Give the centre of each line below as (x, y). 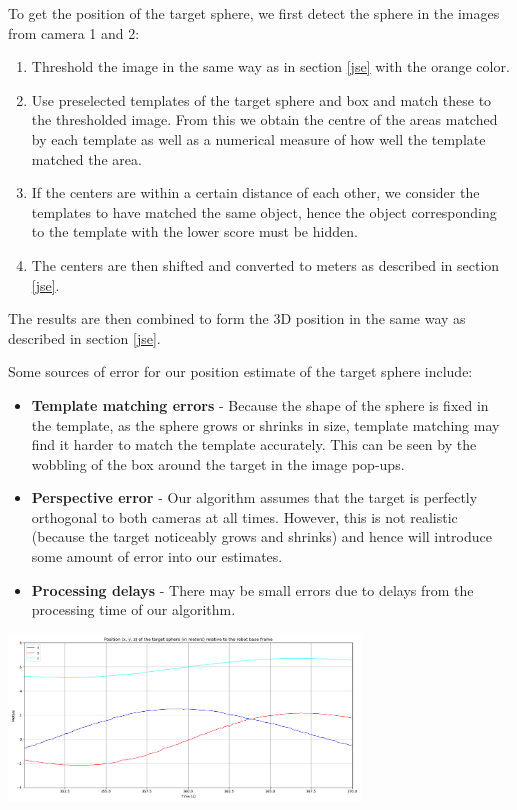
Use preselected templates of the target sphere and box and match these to (261, 99)
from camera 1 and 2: (74, 32)
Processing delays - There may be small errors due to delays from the (252, 589)
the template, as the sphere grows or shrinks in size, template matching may (265, 424)
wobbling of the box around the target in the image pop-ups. (218, 463)
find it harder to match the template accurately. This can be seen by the (254, 444)
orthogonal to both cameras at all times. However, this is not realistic (244, 516)
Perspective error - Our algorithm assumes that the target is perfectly (254, 497)
